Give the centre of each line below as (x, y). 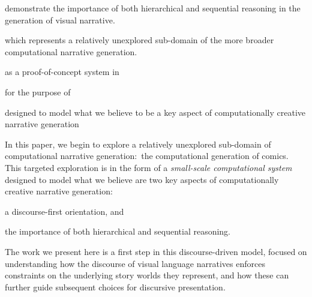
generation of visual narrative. (60, 19)
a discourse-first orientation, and (64, 211)
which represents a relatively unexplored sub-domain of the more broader (139, 40)
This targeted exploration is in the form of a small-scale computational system (148, 167)
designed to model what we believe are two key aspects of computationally (142, 179)
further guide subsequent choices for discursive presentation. (115, 286)
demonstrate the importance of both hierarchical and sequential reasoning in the (153, 8)
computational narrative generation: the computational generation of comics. (147, 156)
